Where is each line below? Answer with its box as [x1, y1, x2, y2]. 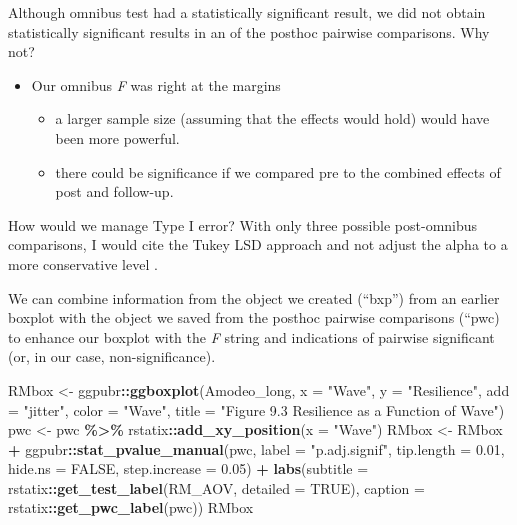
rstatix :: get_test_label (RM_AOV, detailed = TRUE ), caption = [8, 477, 425, 498]
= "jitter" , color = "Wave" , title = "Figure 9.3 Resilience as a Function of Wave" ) [8, 399, 505, 420]
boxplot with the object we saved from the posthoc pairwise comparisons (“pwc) [8, 307, 500, 328]
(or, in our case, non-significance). [8, 346, 216, 367]
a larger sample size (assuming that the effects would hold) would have [55, 108, 490, 129]
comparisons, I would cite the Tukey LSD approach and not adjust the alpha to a [8, 234, 508, 255]
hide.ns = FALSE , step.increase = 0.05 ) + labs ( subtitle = [8, 458, 369, 479]
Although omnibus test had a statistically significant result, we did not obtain [8, 2, 486, 22]
